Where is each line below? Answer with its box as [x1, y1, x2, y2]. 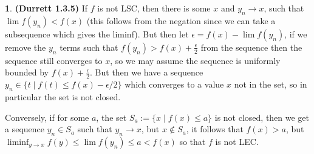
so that [179, 135, 206, 147]
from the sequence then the [200, 40, 302, 53]
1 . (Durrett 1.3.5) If [5, 2, 88, 14]
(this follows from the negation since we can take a [86, 14, 276, 27]
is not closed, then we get [214, 111, 310, 123]
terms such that [60, 40, 118, 53]
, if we [284, 27, 307, 40]
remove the [5, 40, 46, 53]
